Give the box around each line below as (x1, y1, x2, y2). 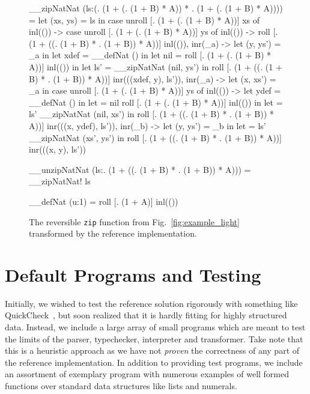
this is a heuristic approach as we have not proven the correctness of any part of (5, 344, 300, 357)
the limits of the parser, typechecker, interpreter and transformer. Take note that (5, 332, 303, 345)
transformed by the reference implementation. (29, 227, 197, 240)
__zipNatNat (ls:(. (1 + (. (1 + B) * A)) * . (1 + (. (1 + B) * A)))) (29, 2, 283, 14)
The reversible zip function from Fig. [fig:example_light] (29, 215, 240, 228)
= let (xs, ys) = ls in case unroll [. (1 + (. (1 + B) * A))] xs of (29, 13, 260, 26)
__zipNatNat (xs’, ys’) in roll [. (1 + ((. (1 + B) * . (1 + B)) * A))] (29, 131, 282, 144)
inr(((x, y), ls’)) (29, 143, 87, 156)
